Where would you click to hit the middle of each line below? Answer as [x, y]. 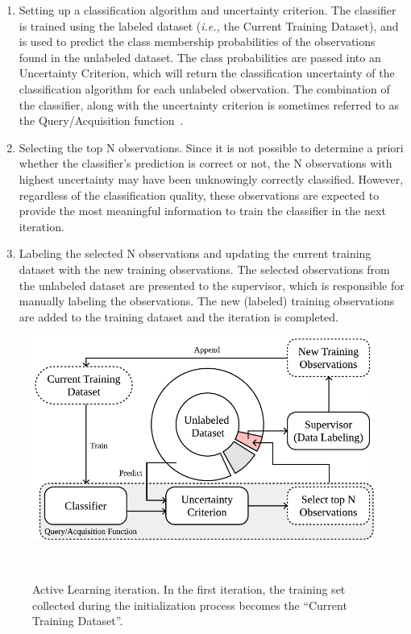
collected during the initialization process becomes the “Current [190, 605]
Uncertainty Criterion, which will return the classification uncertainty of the [207, 73]
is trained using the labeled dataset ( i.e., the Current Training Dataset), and [209, 25]
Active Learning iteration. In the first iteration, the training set [189, 589]
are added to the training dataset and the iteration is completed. [179, 316]
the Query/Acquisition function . [101, 120]
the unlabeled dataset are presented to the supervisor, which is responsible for [212, 285]
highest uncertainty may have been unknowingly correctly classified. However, [211, 178]
